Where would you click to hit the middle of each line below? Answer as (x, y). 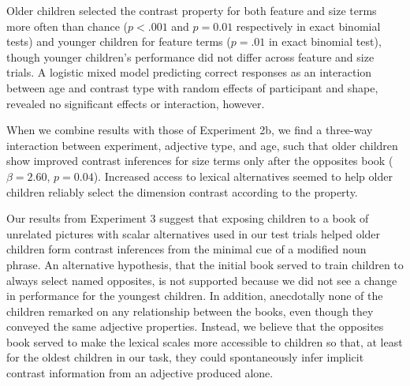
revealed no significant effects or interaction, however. (136, 103)
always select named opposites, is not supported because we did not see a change (202, 280)
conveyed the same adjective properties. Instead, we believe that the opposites (195, 326)
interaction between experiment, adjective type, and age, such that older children (202, 145)
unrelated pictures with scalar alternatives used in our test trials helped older (194, 233)
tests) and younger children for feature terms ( (119, 41)
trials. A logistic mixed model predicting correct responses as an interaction (189, 72)
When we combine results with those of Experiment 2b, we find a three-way (190, 130)
